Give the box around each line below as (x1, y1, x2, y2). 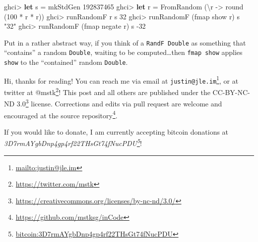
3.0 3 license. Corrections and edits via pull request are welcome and (16, 97, 222, 108)
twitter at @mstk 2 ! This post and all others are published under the (4, 86, 210, 97)
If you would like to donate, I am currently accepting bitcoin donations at (4, 126, 229, 137)
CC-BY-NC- (212, 87, 250, 97)
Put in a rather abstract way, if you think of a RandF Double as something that (4, 37, 246, 48)
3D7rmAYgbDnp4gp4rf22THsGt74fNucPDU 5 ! (4, 137, 142, 148)
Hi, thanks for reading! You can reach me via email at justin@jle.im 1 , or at (4, 74, 239, 86)
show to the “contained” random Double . (4, 57, 128, 67)
